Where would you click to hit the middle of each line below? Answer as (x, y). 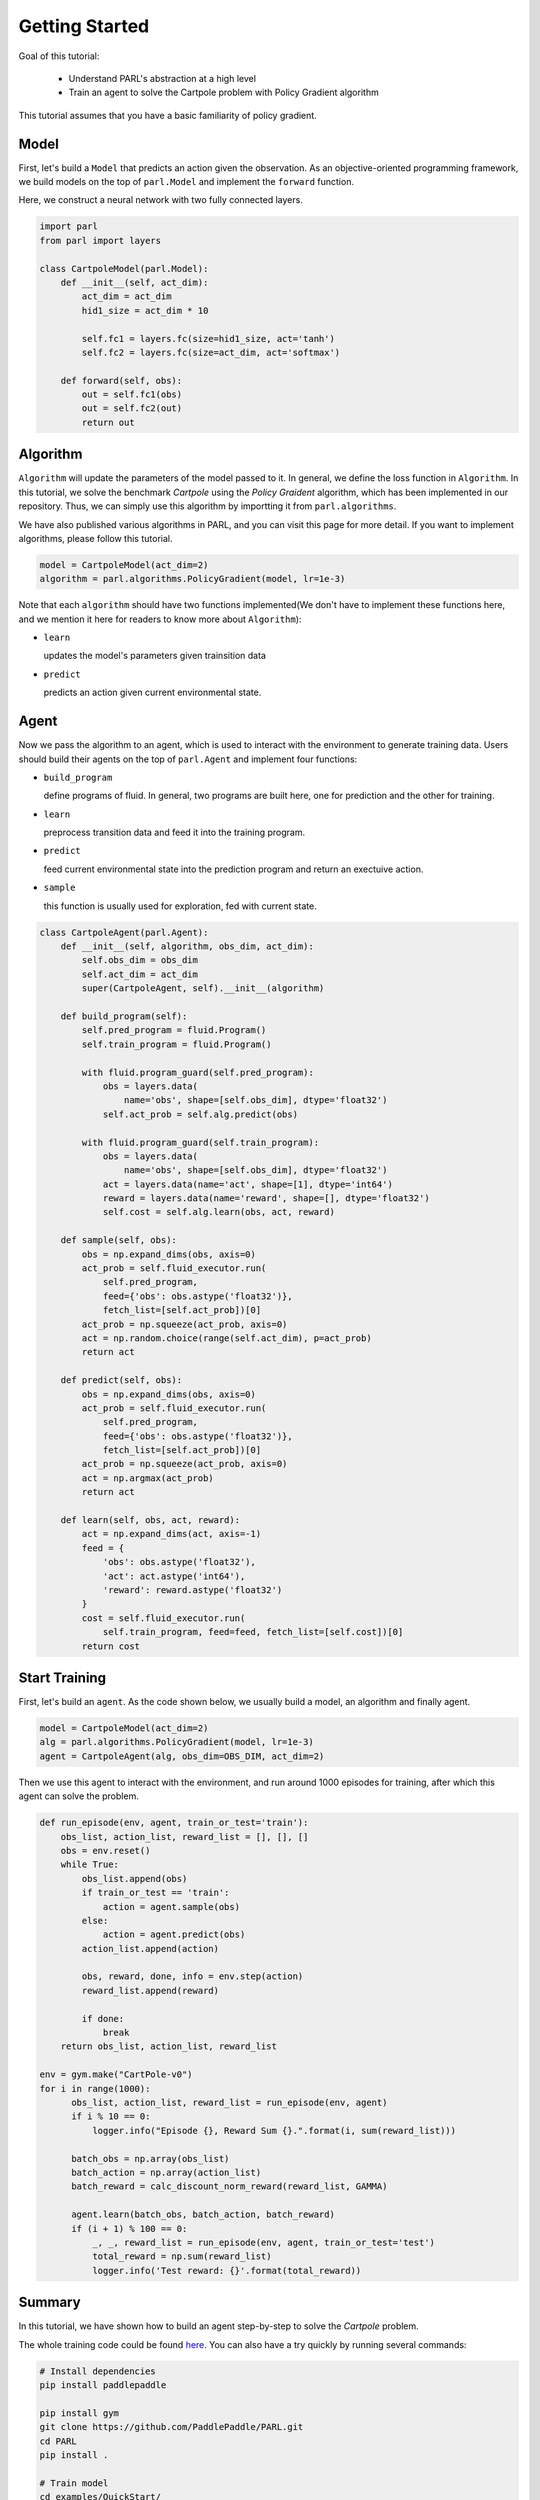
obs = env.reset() (105, 1850)
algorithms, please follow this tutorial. (95, 538)
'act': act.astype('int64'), (174, 1576)
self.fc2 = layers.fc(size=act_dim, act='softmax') (211, 352)
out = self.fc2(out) (132, 408)
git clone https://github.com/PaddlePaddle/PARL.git (171, 2427)
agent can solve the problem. (78, 1796)
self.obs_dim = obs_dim (140, 960)
